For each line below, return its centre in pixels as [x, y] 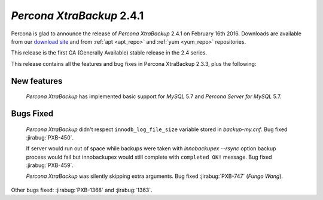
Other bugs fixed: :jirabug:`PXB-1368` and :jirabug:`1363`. [82, 190]
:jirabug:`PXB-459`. [50, 165]
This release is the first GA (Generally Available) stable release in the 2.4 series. [109, 53]
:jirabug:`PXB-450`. [50, 137]
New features [37, 81]
